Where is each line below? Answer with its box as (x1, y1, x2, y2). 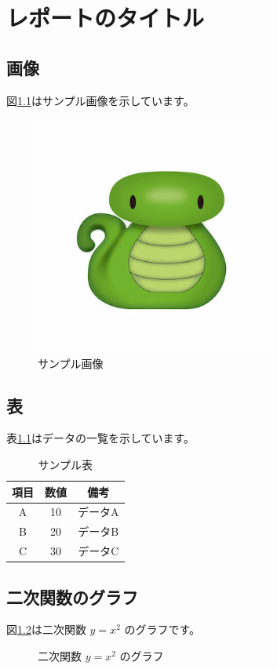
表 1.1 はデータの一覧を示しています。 (6, 430, 195, 446)
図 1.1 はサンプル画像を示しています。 (6, 92, 195, 108)
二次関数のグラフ (6, 584, 138, 609)
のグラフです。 (124, 621, 201, 638)
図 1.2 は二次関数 (6, 621, 86, 638)
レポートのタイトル (6, 2, 205, 34)
